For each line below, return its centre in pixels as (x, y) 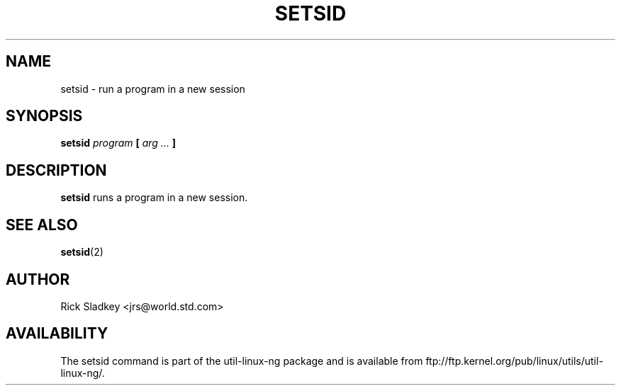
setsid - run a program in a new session (153, 89)
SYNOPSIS (44, 116)
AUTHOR (38, 279)
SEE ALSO (42, 225)
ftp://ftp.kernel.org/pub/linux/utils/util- (514, 361)
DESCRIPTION (56, 170)
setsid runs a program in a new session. (154, 198)
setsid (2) (82, 252)
